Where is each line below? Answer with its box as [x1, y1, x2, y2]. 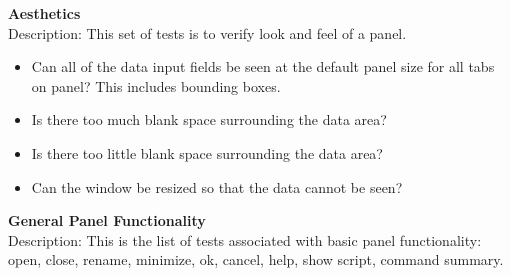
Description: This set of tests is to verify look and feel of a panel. [8, 22, 407, 43]
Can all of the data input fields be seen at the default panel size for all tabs [31, 56, 495, 77]
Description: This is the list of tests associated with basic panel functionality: [8, 229, 482, 250]
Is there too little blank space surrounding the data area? [31, 142, 383, 163]
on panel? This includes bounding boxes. [31, 75, 281, 96]
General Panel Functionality [8, 210, 206, 231]
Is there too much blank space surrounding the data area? [31, 109, 387, 130]
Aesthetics [8, 3, 81, 23]
